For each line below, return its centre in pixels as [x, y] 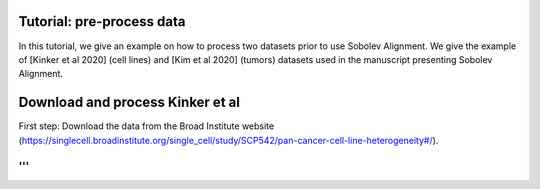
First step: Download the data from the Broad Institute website [146, 126]
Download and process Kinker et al [129, 102]
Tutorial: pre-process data [102, 21]
